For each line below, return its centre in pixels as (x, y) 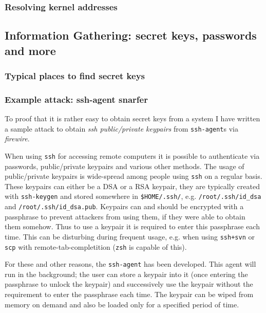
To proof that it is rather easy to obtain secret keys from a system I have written (132, 118)
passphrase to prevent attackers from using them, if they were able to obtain (125, 216)
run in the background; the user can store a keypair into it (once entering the (126, 274)
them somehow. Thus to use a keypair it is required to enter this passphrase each (132, 226)
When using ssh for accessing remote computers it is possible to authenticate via (132, 155)
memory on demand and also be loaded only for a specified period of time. (122, 304)
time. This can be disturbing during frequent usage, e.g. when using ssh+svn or (130, 236)
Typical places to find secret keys (75, 75)
